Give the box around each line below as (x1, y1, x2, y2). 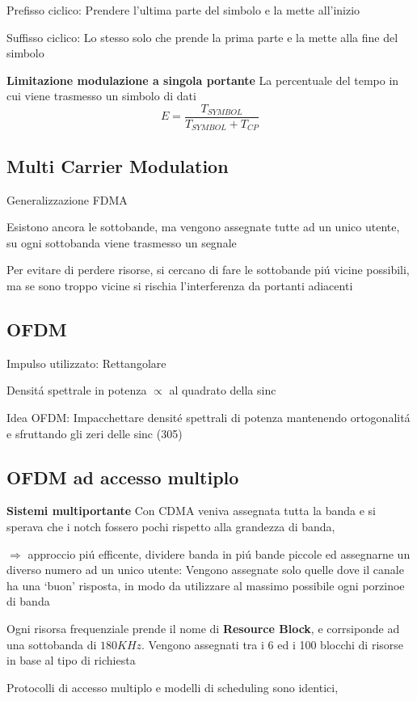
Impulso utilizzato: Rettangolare (6, 354, 166, 371)
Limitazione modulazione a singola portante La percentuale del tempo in (6, 71, 399, 88)
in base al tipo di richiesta (6, 652, 136, 669)
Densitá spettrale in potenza (6, 382, 147, 399)
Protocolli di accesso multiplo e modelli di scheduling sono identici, (6, 678, 339, 695)
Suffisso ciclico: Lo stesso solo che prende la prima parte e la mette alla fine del (6, 28, 398, 45)
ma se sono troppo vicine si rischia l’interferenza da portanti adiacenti (6, 277, 353, 294)
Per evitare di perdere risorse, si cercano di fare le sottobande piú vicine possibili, (6, 261, 410, 278)
